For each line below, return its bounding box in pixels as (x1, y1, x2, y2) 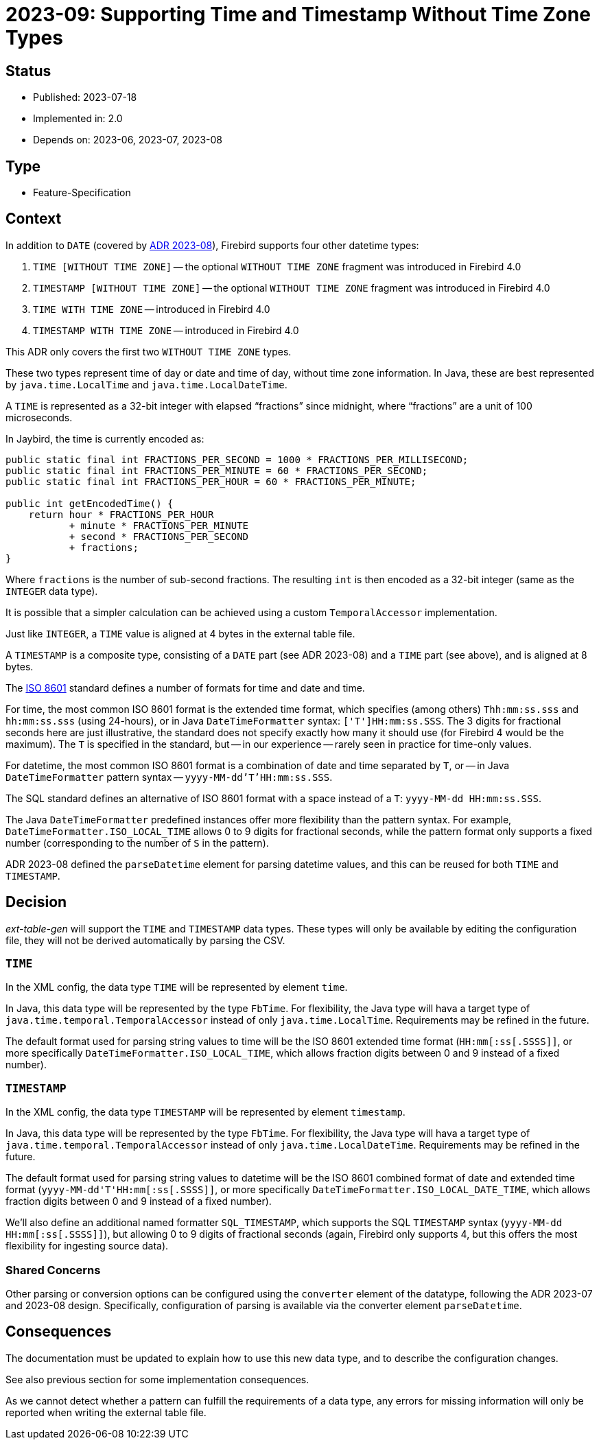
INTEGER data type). (5, 585, 98, 597)
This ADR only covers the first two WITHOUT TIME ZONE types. (5, 345, 292, 357)
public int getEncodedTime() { (5, 497, 174, 509)
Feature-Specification (33, 187, 131, 199)
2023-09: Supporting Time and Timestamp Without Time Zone (5, 3, 591, 26)
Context (5, 210, 62, 228)
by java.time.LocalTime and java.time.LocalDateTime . (5, 378, 287, 390)
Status (5, 62, 51, 80)
